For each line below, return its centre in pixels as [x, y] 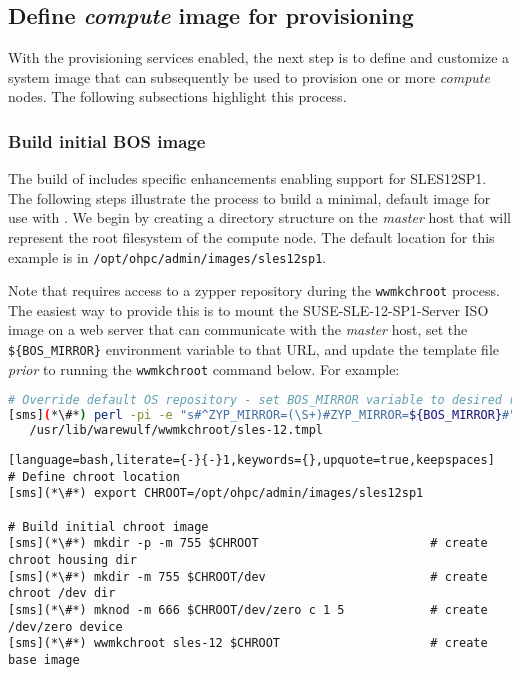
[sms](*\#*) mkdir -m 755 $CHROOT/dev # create [248, 576]
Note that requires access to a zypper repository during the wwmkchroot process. [254, 290]
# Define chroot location [94, 476]
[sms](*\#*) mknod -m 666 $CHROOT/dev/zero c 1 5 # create [248, 609]
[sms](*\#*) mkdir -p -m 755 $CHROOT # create [248, 543]
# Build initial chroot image [108, 526]
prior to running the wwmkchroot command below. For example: [204, 368]
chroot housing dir [72, 559]
